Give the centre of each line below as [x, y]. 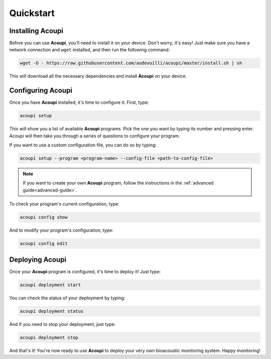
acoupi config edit [44, 244]
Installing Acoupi [36, 31]
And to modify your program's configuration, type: [61, 230]
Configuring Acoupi [41, 91]
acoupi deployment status [52, 311]
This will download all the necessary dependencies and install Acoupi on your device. [98, 76]
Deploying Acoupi [38, 259]
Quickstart [32, 13]
